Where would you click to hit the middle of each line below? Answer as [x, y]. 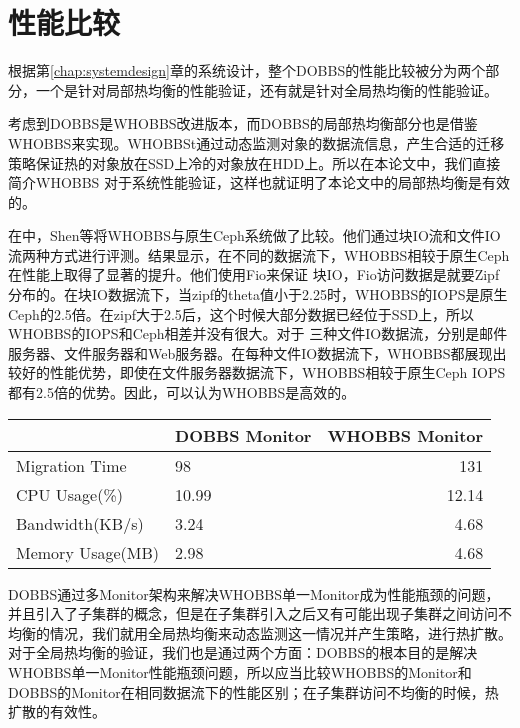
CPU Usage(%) [69, 494]
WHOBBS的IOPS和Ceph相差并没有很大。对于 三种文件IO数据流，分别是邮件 [258, 333]
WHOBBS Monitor [405, 435]
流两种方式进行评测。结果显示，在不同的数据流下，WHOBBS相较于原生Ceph [259, 254]
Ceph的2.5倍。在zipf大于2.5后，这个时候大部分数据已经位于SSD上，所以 [241, 313]
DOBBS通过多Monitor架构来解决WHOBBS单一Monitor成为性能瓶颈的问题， [254, 593]
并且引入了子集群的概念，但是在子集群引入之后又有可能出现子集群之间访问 [253, 613]
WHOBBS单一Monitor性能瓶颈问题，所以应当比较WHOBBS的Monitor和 [240, 672]
